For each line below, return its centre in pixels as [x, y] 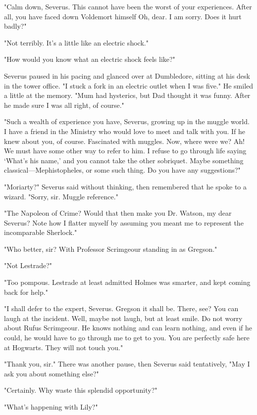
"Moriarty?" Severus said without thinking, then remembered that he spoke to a [126, 186]
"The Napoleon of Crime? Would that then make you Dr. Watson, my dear [118, 213]
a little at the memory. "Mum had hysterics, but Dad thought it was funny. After [127, 95]
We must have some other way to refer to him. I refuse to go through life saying [125, 151]
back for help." [26, 292]
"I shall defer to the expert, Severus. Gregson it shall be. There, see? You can [121, 308]
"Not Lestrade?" [28, 265]
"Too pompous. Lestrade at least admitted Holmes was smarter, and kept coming [127, 282]
